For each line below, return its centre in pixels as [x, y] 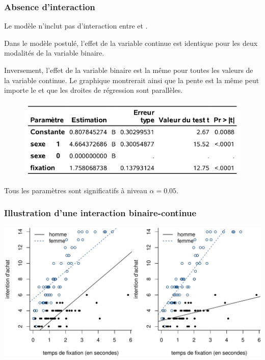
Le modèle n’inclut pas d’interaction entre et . [76, 26]
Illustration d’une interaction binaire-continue [100, 213]
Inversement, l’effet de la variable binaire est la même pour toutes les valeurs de [129, 70]
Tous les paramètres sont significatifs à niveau [76, 190]
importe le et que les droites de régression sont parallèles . [94, 90]
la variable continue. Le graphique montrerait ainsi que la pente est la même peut [132, 80]
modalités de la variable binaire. [54, 53]
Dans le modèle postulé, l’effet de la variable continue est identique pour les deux [131, 43]
